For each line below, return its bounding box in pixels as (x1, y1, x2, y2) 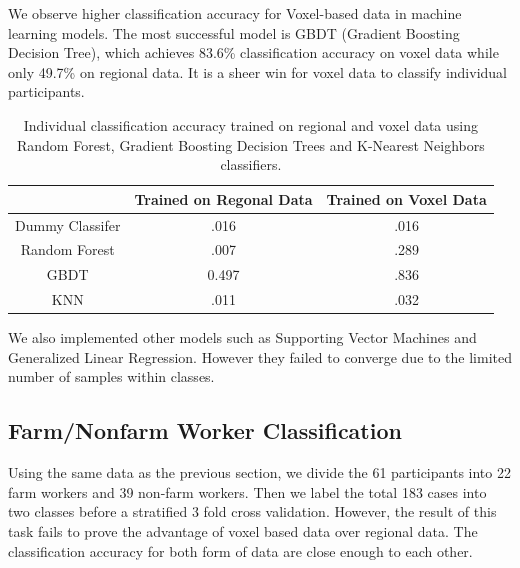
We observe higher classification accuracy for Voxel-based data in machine (8, 3, 462, 23)
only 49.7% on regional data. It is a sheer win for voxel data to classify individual (8, 61, 507, 82)
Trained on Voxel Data (326, 188, 487, 209)
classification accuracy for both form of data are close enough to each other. (8, 540, 473, 561)
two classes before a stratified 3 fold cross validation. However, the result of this (8, 501, 497, 522)
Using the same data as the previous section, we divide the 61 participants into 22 (8, 462, 511, 483)
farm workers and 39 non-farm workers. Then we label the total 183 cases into (8, 481, 487, 502)
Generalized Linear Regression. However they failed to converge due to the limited (8, 346, 513, 367)
